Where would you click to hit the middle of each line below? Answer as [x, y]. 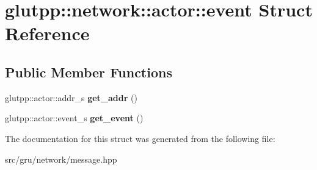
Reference [47, 33]
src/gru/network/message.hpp [61, 159]
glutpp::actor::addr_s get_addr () [71, 97]
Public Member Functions [89, 72]
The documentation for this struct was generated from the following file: [140, 138]
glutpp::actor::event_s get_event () [74, 118]
